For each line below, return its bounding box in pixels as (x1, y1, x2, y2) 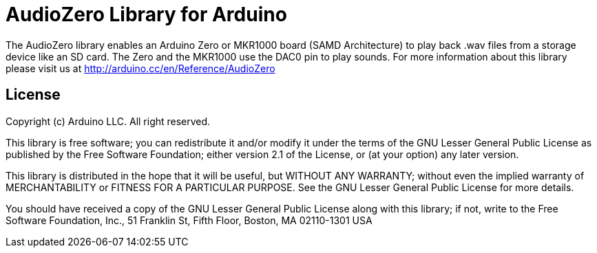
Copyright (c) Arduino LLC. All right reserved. (6, 115, 211, 127)
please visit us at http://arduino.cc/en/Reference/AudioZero (6, 62, 275, 74)
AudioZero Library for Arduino (6, 3, 287, 26)
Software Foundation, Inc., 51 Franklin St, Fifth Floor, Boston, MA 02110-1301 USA (6, 214, 373, 226)
